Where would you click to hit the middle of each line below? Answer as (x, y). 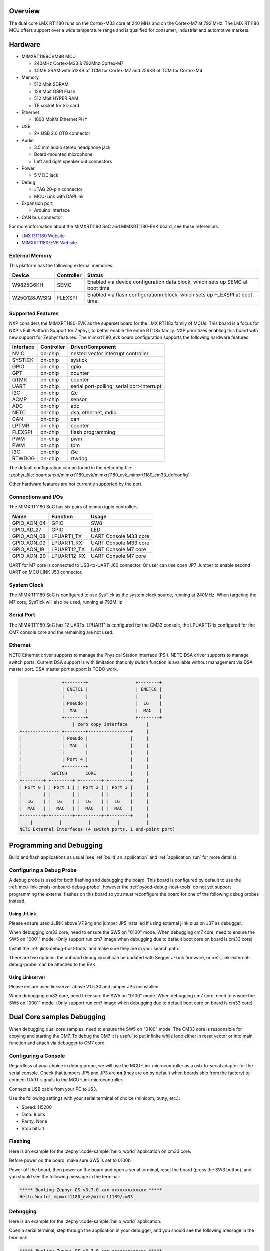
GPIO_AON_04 (29, 523)
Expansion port (37, 203)
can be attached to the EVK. (68, 965)
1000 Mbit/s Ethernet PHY (61, 119)
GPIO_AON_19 (28, 549)
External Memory (31, 255)
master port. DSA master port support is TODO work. (64, 669)
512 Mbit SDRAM (52, 84)
